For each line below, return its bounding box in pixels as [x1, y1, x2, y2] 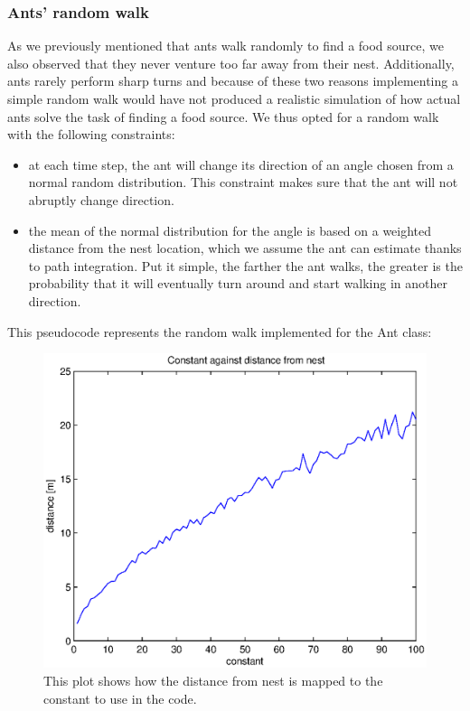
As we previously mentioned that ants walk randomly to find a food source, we [7, 36, 445, 55]
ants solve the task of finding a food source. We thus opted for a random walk [7, 107, 439, 126]
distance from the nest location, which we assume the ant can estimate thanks [28, 239, 462, 257]
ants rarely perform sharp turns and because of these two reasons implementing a [7, 71, 458, 90]
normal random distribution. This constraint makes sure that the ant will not [28, 173, 458, 192]
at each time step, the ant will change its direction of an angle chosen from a [28, 154, 454, 173]
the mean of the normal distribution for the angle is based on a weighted [28, 220, 432, 239]
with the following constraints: [7, 125, 175, 144]
